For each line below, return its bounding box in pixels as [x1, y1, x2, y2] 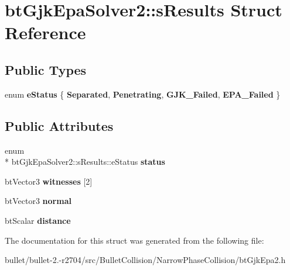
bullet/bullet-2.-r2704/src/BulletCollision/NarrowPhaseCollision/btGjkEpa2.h [5, 254, 286, 266]
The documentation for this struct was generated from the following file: [5, 234, 264, 246]
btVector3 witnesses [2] [5, 175, 93, 187]
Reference [5, 20, 86, 44]
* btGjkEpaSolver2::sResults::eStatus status [5, 155, 165, 168]
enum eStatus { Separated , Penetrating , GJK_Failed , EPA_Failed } [5, 88, 281, 100]
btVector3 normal [5, 195, 71, 207]
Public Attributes [5, 116, 114, 134]
